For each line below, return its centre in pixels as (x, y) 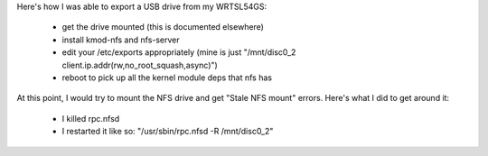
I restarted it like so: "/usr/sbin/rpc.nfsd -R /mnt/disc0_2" (168, 132)
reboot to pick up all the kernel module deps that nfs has (167, 78)
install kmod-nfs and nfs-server (121, 40)
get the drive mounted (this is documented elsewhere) (163, 27)
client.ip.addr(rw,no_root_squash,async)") (140, 65)
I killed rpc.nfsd (91, 118)
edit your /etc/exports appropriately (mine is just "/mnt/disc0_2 (179, 52)
